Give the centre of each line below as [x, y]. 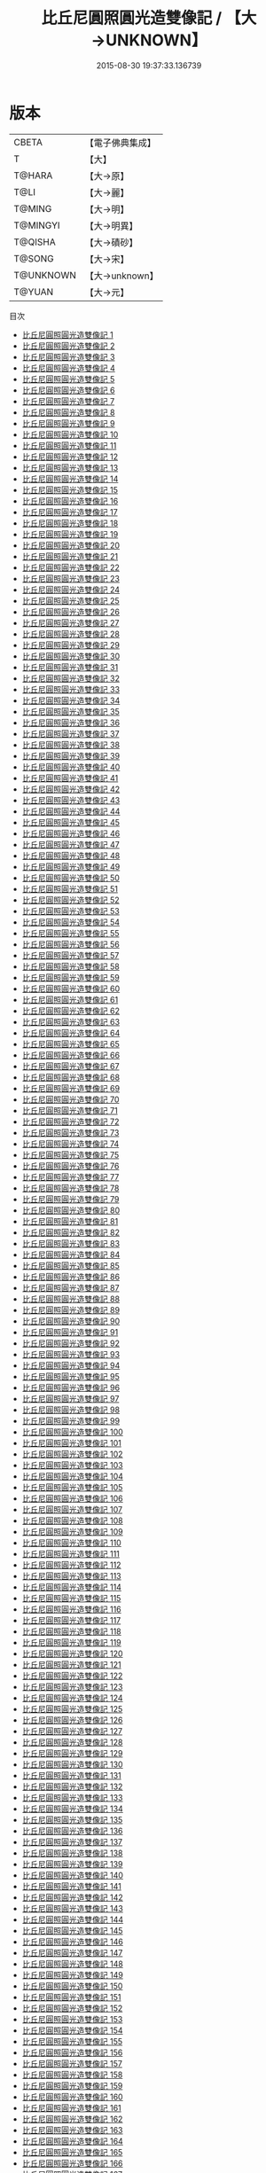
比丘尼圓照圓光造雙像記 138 [72, 1853]
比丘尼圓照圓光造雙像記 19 [70, 534]
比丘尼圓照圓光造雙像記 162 [72, 2119]
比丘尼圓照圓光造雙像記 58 [70, 966]
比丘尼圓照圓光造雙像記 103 [72, 1465]
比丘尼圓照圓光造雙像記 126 [72, 1720]
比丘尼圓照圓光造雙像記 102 [72, 1454]
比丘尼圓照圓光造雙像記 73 [70, 1132]
